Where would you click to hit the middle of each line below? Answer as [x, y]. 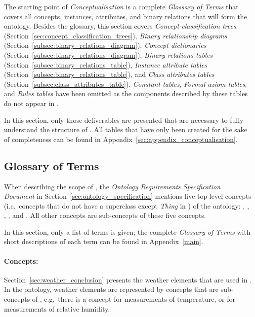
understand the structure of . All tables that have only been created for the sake [126, 129]
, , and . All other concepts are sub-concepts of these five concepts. [105, 215]
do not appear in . [31, 103]
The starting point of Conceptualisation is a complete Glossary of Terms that [121, 6]
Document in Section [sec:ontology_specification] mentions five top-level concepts [127, 196]
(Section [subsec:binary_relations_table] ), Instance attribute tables [106, 64]
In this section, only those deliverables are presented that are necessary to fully [124, 120]
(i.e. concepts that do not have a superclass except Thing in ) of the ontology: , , [127, 205]
